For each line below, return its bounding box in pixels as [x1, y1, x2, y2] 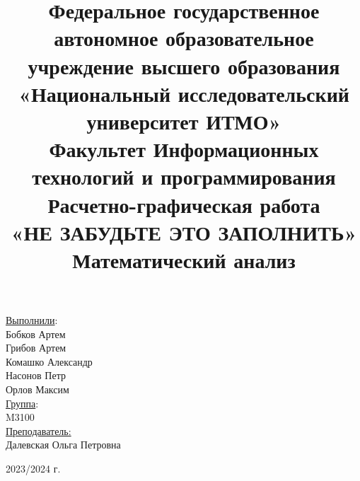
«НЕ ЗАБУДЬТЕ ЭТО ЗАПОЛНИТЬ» [11, 217, 357, 246]
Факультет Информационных [49, 134, 319, 163]
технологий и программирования [32, 162, 336, 191]
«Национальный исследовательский [18, 79, 349, 108]
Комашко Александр [6, 354, 93, 369]
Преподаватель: [6, 423, 71, 438]
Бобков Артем [6, 326, 66, 341]
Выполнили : [6, 313, 58, 328]
